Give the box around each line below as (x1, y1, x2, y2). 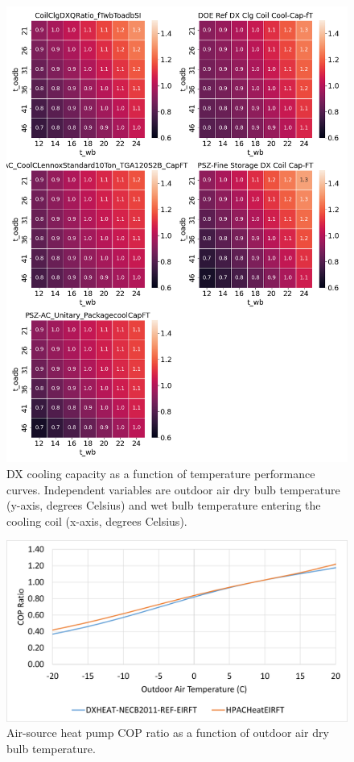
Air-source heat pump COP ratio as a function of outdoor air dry (6, 724, 329, 741)
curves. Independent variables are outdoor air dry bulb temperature (6, 481, 340, 498)
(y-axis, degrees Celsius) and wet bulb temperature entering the (6, 497, 321, 514)
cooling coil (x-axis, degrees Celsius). (6, 512, 187, 529)
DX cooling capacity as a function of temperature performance (6, 464, 315, 481)
